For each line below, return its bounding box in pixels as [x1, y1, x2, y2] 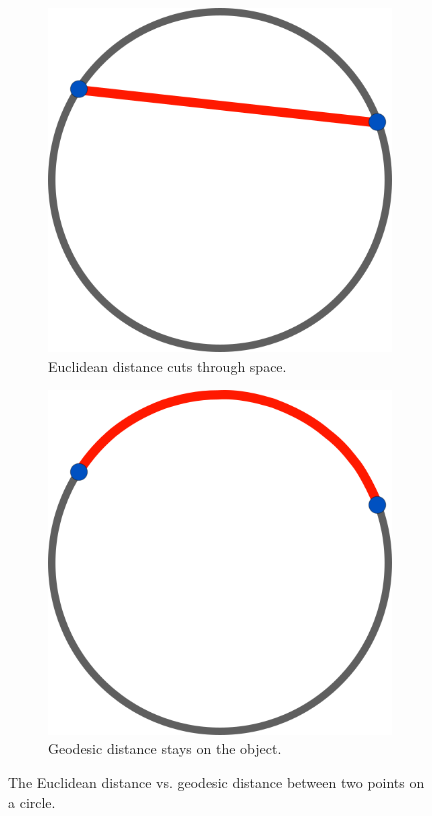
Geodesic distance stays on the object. [48, 738, 282, 759]
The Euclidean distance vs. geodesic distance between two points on [8, 772, 425, 793]
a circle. [8, 791, 56, 812]
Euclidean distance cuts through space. [48, 355, 287, 376]
